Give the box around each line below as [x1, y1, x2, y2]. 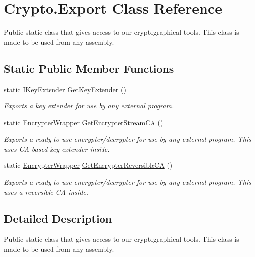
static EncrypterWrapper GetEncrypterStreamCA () [4, 117, 163, 127]
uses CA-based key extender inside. [4, 143, 110, 154]
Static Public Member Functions [4, 60, 174, 76]
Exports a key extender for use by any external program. [4, 101, 174, 111]
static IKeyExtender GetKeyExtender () [4, 84, 126, 94]
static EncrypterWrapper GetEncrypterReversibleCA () [4, 160, 173, 170]
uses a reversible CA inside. [4, 186, 89, 197]
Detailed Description [4, 210, 112, 226]
